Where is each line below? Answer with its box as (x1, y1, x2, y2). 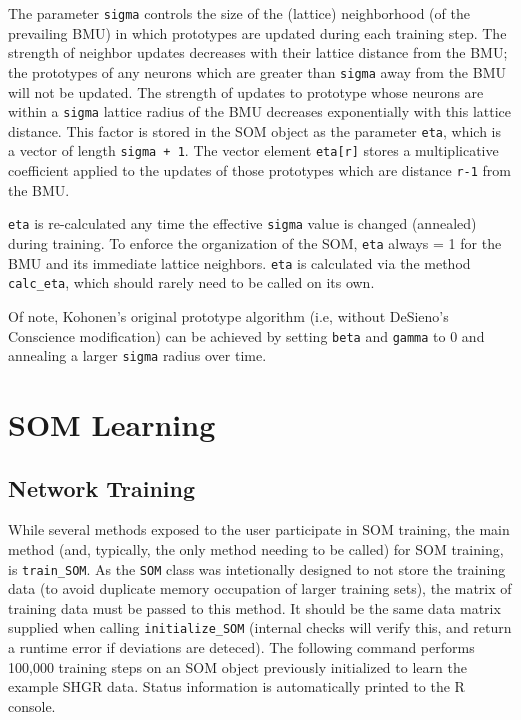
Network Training (8, 472, 196, 503)
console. (8, 695, 56, 716)
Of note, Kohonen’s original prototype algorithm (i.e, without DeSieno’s (8, 305, 449, 326)
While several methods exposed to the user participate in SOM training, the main (8, 519, 510, 540)
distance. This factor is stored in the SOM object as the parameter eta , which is (8, 120, 502, 141)
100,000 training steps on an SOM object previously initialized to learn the (8, 656, 467, 677)
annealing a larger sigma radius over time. (8, 345, 267, 366)
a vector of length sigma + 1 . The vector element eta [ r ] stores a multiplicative (8, 140, 499, 161)
